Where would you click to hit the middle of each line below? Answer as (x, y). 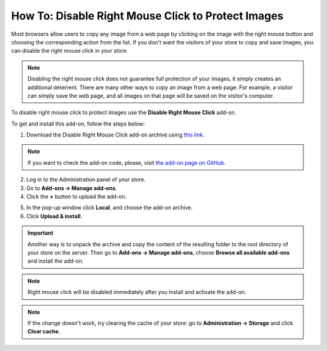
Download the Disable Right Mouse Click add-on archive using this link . (115, 135)
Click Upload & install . (54, 216)
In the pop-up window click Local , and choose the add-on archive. (110, 208)
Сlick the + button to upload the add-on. (77, 196)
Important (41, 233)
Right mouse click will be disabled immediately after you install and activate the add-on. (137, 292)
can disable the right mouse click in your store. (70, 51)
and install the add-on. (56, 261)
